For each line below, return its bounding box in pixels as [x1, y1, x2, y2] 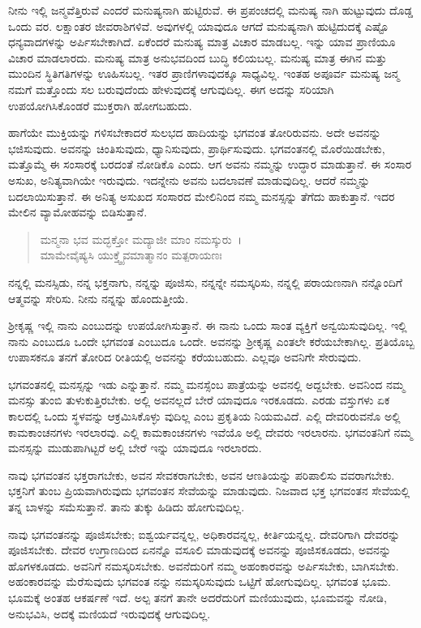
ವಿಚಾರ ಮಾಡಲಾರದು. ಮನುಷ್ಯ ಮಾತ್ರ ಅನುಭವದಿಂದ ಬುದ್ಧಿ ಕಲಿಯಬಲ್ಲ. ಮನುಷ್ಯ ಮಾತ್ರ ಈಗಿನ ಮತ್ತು [8, 49, 387, 66]
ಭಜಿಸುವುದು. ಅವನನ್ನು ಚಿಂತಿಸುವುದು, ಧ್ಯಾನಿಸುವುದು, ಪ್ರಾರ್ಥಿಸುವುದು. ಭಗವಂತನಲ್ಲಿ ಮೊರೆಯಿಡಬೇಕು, [8, 139, 385, 156]
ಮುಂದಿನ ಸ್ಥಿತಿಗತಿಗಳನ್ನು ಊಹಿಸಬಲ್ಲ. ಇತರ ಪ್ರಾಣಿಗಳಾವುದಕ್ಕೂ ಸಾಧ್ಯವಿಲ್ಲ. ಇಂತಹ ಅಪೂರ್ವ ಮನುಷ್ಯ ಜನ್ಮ [8, 65, 400, 82]
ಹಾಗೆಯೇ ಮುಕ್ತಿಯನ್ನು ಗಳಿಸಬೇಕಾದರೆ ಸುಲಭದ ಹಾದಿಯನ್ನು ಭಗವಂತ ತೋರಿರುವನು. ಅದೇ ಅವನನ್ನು [8, 124, 381, 141]
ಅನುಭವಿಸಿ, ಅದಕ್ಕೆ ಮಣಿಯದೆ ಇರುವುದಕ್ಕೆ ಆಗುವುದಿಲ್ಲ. [8, 605, 211, 622]
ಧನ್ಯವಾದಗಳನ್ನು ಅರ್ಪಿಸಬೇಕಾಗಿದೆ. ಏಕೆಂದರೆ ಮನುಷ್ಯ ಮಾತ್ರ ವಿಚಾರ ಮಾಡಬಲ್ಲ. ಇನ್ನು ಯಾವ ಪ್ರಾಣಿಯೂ [8, 33, 396, 50]
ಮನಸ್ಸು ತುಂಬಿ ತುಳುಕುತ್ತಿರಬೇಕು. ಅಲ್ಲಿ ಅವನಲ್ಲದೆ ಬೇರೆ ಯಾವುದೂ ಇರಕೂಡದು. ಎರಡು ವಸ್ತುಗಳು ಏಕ [8, 391, 390, 408]
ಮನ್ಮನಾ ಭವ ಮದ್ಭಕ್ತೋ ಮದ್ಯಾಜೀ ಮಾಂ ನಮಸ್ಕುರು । [40, 230, 242, 247]
